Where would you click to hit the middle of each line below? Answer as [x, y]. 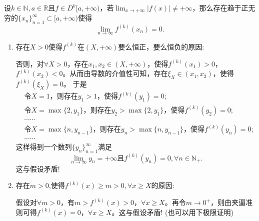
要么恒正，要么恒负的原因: [161, 46]
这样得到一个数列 [44, 147]
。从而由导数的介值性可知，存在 [115, 73]
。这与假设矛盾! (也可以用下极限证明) [172, 212]
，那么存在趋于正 [220, 7]
